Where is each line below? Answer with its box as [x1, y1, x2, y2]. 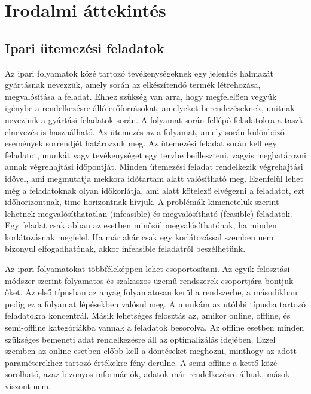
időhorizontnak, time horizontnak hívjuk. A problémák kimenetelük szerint [5, 196, 279, 208]
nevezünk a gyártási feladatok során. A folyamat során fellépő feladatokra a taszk [5, 113, 304, 126]
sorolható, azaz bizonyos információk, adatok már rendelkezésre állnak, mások [5, 368, 290, 380]
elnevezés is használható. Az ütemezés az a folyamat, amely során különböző [5, 125, 285, 138]
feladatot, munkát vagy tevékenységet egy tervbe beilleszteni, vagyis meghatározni [5, 148, 306, 161]
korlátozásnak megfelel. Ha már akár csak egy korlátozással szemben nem [5, 230, 274, 243]
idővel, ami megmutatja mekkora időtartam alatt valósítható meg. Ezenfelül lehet [5, 172, 303, 184]
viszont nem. [5, 380, 51, 392]
